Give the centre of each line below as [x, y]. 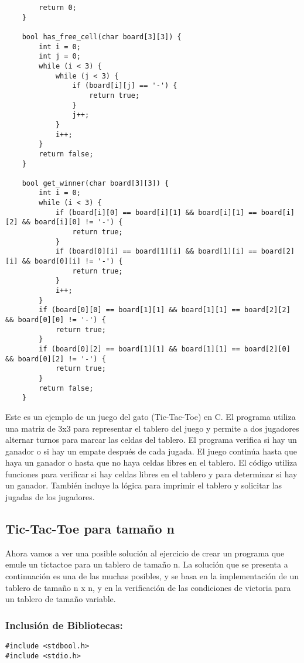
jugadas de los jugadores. [50, 497]
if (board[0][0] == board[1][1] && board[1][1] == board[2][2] [165, 310]
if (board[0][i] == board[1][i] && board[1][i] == [156, 252]
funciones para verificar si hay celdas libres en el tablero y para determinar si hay [151, 474]
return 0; [58, 8]
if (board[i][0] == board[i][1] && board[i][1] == [156, 212]
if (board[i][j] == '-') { [125, 86]
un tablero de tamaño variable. [61, 599]
